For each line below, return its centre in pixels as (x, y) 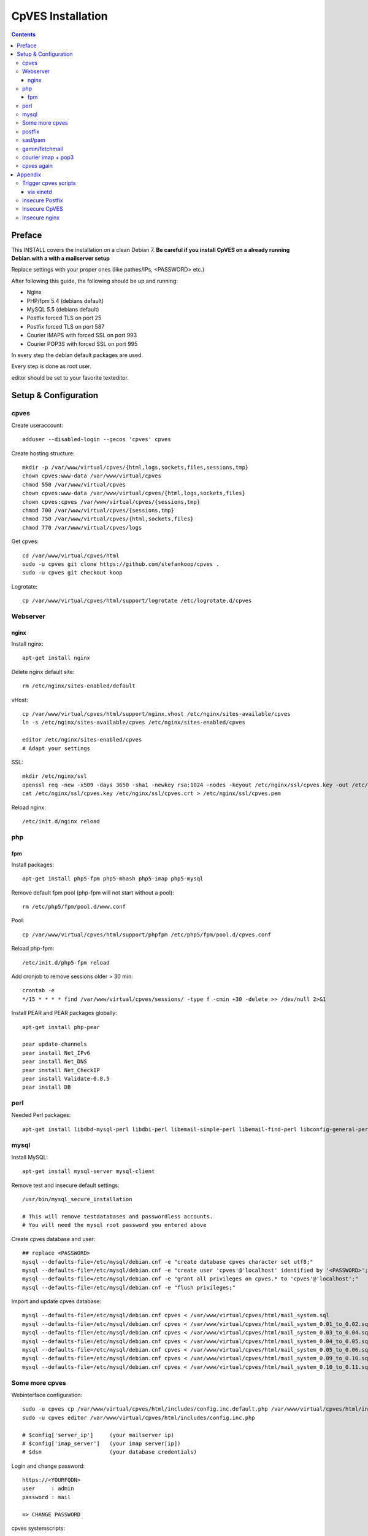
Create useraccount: (37, 425)
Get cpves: (25, 541)
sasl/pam (34, 140)
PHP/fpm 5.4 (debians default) (65, 300)
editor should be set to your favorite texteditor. (70, 377)
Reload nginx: (29, 807)
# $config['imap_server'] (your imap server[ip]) (102, 1443)
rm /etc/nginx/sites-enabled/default (79, 686)
